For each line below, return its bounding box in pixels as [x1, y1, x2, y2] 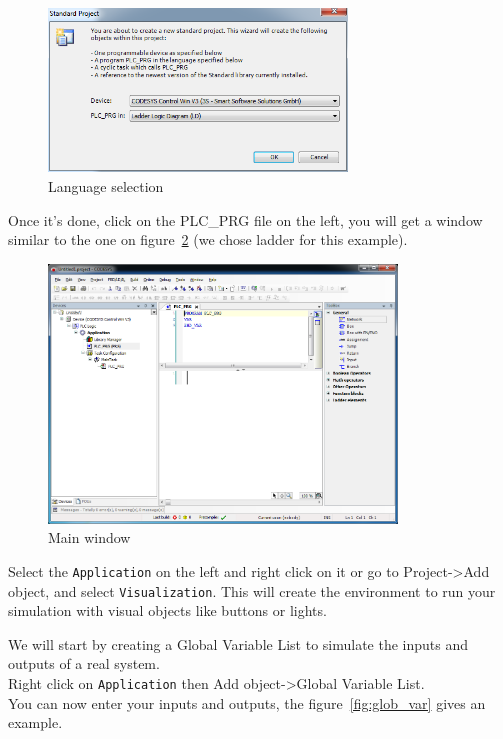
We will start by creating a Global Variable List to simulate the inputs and [8, 633, 469, 654]
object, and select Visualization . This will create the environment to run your [8, 580, 496, 601]
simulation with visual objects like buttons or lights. [8, 600, 327, 621]
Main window [48, 527, 131, 548]
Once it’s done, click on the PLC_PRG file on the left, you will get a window [8, 209, 483, 230]
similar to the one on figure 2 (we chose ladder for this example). [8, 229, 408, 250]
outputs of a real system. [8, 653, 160, 674]
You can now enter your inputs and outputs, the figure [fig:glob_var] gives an [8, 692, 486, 713]
